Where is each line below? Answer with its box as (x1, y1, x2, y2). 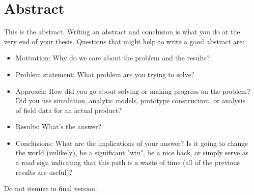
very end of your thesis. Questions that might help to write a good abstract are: (4, 36, 245, 46)
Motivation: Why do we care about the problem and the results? (15, 53, 210, 63)
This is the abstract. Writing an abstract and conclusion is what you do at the (4, 27, 240, 37)
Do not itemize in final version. (4, 183, 97, 194)
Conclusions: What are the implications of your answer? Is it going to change (15, 138, 248, 148)
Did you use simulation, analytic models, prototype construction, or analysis (15, 95, 246, 106)
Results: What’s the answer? (15, 121, 102, 132)
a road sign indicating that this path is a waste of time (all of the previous (15, 157, 240, 167)
